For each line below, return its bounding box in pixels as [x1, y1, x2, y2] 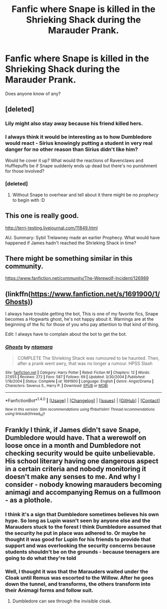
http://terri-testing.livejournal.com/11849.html [5, 225, 98, 231]
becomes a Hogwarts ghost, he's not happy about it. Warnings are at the [5, 316, 154, 322]
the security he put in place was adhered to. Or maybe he [5, 530, 146, 537]
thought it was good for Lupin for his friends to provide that [5, 536, 151, 543]
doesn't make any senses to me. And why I [5, 472, 140, 481]
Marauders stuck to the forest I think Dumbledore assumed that [5, 523, 162, 530]
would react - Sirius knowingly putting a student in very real [5, 140, 153, 147]
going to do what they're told [5, 555, 77, 562]
